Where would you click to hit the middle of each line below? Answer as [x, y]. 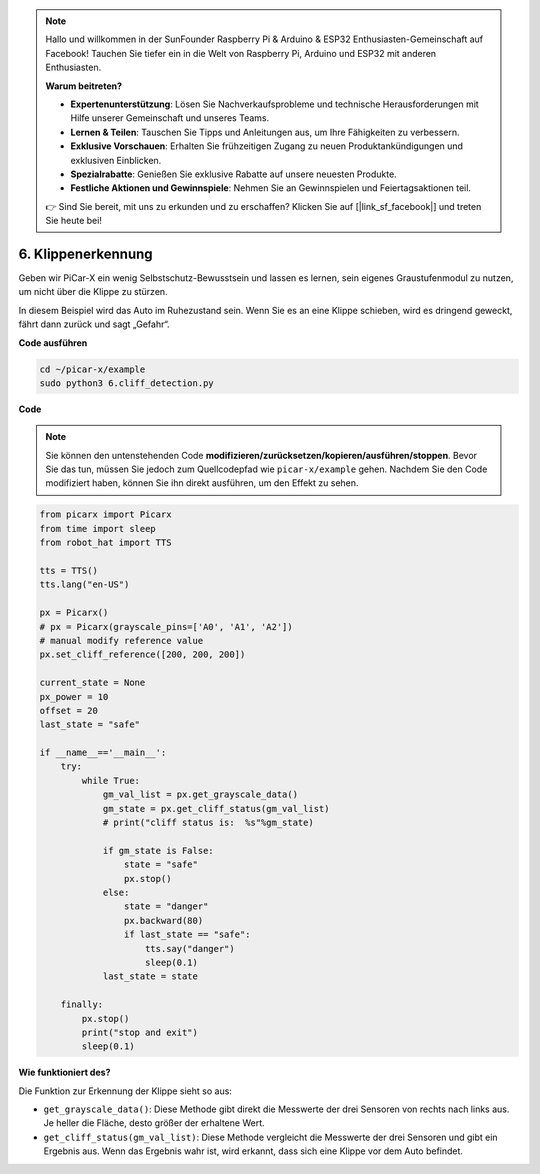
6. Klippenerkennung [86, 253]
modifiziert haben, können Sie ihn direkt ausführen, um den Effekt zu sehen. [202, 483]
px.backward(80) [163, 920]
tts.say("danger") [190, 948]
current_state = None [92, 683]
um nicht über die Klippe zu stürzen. [93, 292]
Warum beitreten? [84, 86]
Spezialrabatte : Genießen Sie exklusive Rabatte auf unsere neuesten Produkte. [233, 174]
